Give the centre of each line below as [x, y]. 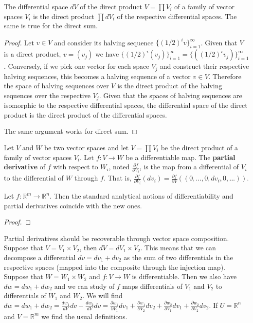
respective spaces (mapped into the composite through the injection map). [115, 267]
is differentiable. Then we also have [184, 276]
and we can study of [84, 286]
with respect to [76, 167]
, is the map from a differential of [189, 167]
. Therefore [225, 76]
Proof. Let [19, 42]
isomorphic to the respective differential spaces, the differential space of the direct [126, 105]
